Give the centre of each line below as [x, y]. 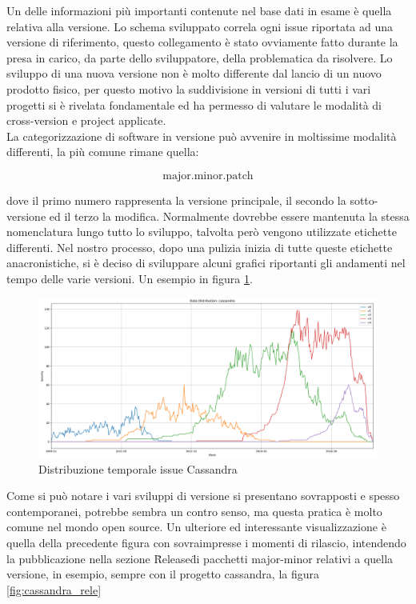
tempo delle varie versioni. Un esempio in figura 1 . [130, 278]
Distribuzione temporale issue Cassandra [138, 468]
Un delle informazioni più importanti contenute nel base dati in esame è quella [199, 10]
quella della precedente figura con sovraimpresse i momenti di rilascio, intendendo [206, 543]
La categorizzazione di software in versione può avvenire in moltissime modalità [202, 136]
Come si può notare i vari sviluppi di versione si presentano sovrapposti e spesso [203, 496]
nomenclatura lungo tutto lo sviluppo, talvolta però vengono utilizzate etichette [202, 232]
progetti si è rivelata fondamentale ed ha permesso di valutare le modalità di [194, 104]
